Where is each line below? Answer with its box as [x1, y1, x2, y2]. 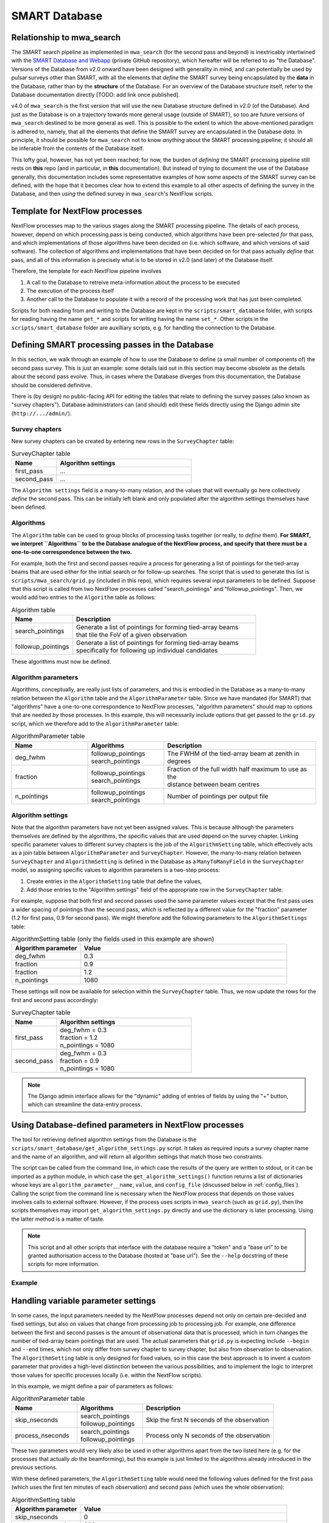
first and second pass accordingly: [11, 996, 99, 1003]
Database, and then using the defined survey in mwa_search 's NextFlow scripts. [11, 190, 214, 197]
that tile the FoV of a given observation [76, 631, 187, 639]
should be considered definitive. [11, 381, 93, 389]
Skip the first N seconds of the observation [146, 1415, 269, 1424]
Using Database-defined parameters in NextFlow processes [11, 1120, 244, 1130]
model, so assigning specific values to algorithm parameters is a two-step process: [11, 866, 221, 874]
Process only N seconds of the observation [146, 1431, 271, 1440]
